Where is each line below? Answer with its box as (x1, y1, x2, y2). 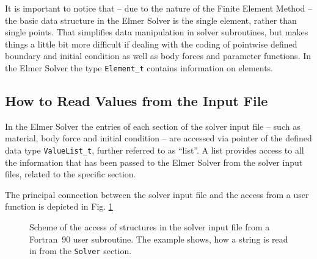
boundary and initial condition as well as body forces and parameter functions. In (5, 49, 312, 62)
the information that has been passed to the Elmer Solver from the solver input (5, 155, 303, 168)
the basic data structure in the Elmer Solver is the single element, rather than (5, 13, 297, 26)
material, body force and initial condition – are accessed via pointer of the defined (5, 132, 312, 144)
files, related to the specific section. (5, 168, 136, 180)
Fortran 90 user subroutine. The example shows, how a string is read (29, 232, 288, 245)
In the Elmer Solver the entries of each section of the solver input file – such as (5, 119, 301, 132)
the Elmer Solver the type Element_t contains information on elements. (5, 61, 274, 74)
